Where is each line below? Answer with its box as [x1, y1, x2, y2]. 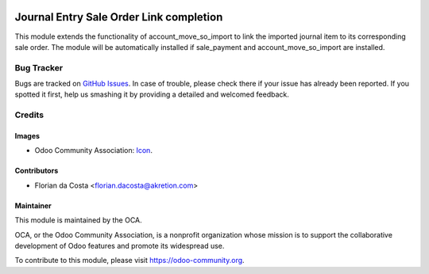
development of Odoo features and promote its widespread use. [14, 241, 225, 250]
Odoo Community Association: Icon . [34, 146, 153, 155]
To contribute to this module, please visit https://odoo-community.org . [14, 256, 245, 265]
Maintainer [14, 200, 52, 210]
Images [14, 131, 40, 140]
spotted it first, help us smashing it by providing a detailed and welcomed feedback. [14, 89, 289, 99]
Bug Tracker [14, 62, 64, 73]
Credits [14, 109, 44, 120]
